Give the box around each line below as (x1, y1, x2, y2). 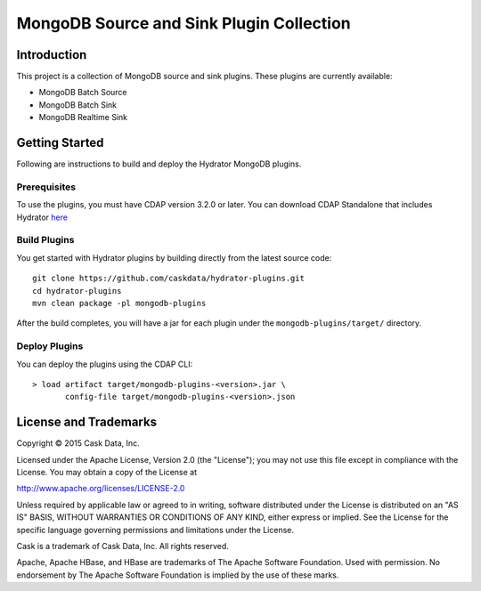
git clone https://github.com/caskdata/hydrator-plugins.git (32, 273, 305, 284)
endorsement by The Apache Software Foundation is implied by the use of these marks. (16, 570, 339, 580)
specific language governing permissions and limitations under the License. (16, 524, 294, 535)
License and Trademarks (16, 415, 158, 430)
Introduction (16, 47, 87, 62)
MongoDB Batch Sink (38, 99, 118, 110)
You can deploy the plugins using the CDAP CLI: (16, 359, 193, 369)
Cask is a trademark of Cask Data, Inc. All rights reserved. (16, 540, 229, 551)
